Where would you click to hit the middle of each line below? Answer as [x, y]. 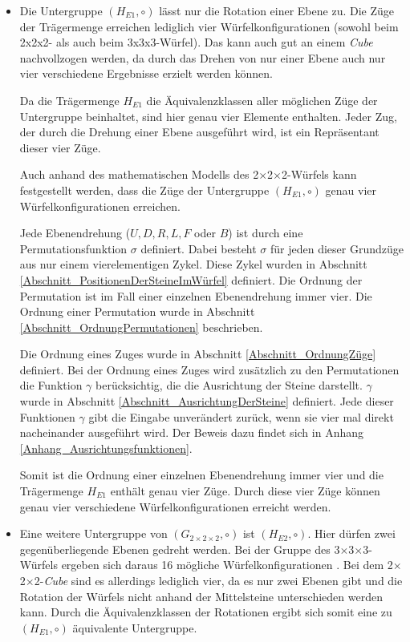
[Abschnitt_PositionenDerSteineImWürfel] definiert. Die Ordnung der [191, 279]
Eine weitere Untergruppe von [93, 533]
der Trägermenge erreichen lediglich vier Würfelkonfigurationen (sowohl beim [209, 26]
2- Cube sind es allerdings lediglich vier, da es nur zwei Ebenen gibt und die [218, 580]
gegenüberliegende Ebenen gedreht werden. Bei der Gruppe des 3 [180, 549]
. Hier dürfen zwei [351, 533]
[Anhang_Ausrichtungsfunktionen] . [106, 448]
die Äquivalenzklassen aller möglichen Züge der [262, 100]
